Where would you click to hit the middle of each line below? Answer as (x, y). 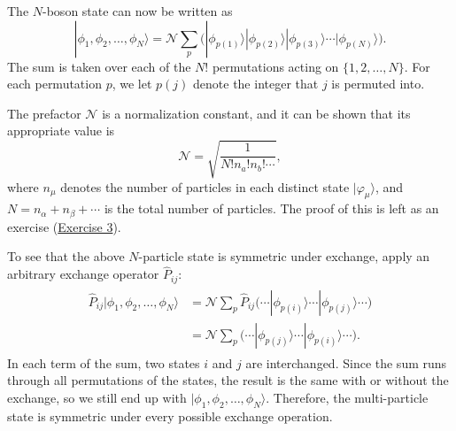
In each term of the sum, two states (104, 362)
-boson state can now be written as (138, 11)
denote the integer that (256, 84)
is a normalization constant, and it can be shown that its (256, 113)
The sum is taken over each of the (99, 66)
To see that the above (66, 256)
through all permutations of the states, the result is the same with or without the (228, 380)
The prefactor (44, 113)
